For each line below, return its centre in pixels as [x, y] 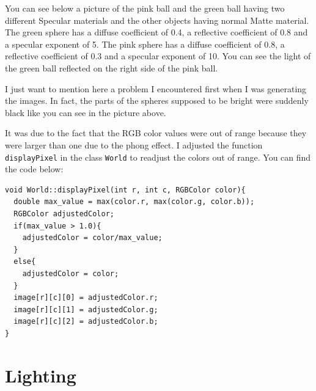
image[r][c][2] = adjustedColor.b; [86, 322]
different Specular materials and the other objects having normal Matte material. [157, 20]
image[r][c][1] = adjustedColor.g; [86, 309]
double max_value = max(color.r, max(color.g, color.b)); [134, 202]
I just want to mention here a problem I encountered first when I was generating [156, 88]
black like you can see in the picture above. [86, 112]
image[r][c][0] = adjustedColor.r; [86, 298]
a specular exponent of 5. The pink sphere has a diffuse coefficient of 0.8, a [145, 44]
